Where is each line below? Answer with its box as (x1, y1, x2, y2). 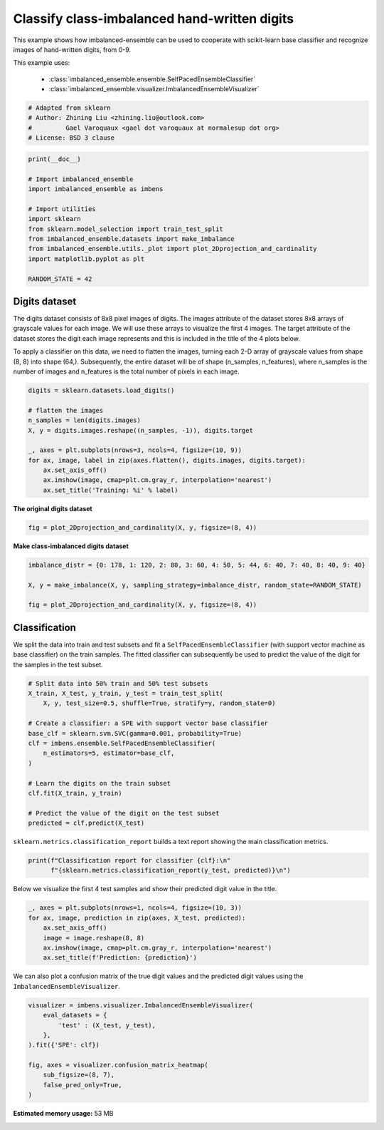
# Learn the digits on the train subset (28, 779, 171, 787)
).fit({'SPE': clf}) (28, 1041, 100, 1049)
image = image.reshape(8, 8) (43, 934, 145, 942)
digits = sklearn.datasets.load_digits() (28, 386, 175, 394)
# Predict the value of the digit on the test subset (28, 809, 220, 817)
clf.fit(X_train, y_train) (28, 789, 122, 797)
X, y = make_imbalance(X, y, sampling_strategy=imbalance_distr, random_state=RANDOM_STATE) (28, 581, 362, 589)
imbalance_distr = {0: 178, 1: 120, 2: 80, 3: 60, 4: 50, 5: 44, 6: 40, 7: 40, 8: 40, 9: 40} (28, 560, 366, 569)
